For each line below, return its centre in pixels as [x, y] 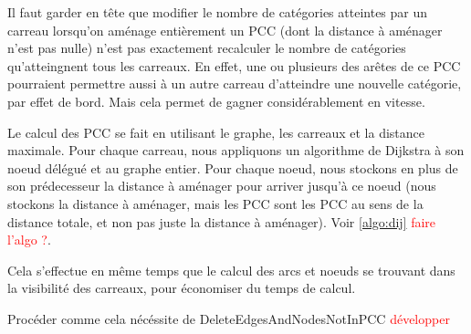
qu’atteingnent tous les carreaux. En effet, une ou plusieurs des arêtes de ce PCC [234, 65]
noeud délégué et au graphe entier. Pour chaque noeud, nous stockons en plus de [233, 167]
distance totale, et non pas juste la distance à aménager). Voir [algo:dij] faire [222, 221]
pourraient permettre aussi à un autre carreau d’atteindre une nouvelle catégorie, [235, 83]
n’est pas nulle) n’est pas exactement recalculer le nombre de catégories [207, 48]
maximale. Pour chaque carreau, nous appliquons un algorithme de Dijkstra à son [236, 150]
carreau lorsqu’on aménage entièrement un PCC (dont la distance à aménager [225, 30]
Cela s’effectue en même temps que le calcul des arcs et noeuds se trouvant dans [231, 270]
